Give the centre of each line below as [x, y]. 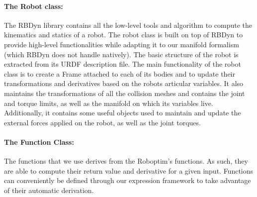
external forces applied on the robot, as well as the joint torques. [102, 122]
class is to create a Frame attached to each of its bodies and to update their [120, 73]
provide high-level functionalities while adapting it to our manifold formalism [122, 44]
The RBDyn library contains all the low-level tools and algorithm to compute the [128, 25]
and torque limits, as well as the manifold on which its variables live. [109, 103]
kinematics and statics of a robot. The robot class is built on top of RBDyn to [124, 35]
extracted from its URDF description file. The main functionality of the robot [123, 64]
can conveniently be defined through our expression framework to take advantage [128, 180]
